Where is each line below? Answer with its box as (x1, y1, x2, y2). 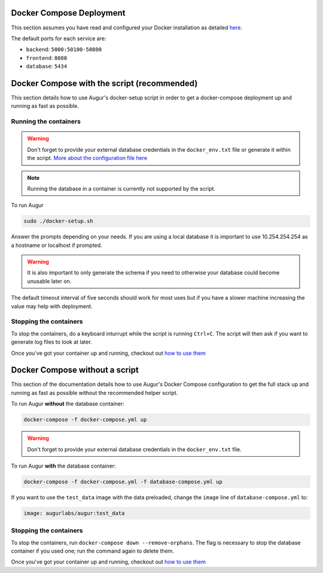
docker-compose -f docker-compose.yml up (23, 417, 147, 423)
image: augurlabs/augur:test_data (23, 509, 125, 517)
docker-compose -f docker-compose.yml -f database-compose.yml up (23, 478, 223, 485)
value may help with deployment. (11, 303, 93, 310)
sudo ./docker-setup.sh (23, 218, 94, 225)
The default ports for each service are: (11, 35, 106, 42)
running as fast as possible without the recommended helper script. (11, 389, 178, 396)
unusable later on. (27, 278, 72, 285)
